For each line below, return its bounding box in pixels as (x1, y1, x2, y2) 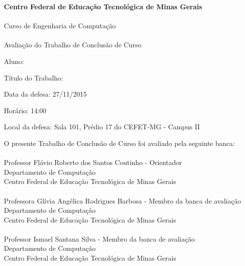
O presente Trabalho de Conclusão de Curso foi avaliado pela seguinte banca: (4, 138, 235, 148)
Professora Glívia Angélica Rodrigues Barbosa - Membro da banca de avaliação (4, 195, 241, 205)
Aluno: (4, 56, 24, 66)
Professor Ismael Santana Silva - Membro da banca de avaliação (4, 233, 195, 244)
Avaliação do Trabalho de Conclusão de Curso (4, 40, 142, 50)
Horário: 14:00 (4, 105, 46, 115)
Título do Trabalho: (4, 72, 63, 82)
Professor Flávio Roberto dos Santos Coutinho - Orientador (4, 157, 182, 167)
